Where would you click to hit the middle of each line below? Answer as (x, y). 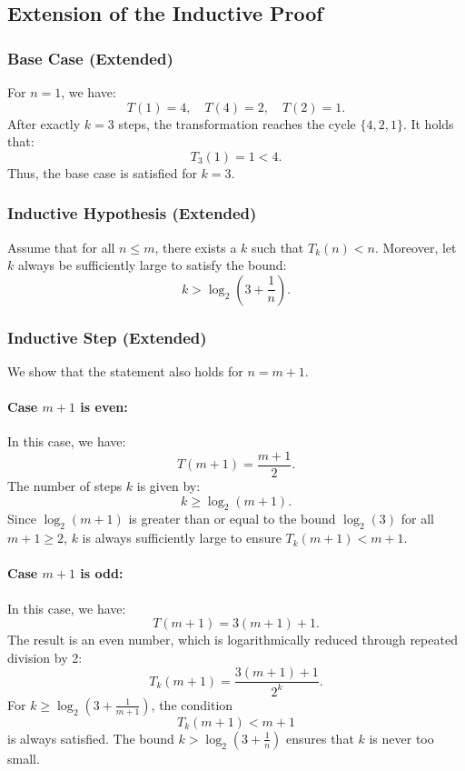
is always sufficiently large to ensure (182, 538)
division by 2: (45, 657)
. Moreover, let (416, 247)
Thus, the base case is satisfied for (102, 172)
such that (278, 247)
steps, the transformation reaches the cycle (237, 123)
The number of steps (65, 486)
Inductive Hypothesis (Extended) (132, 213)
